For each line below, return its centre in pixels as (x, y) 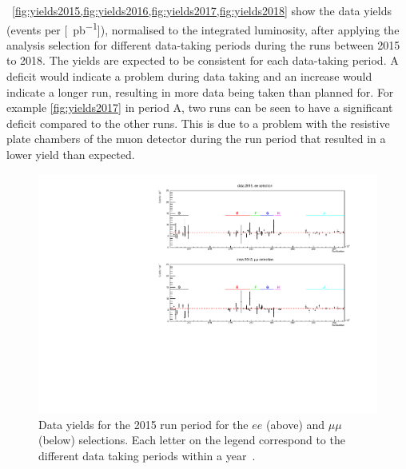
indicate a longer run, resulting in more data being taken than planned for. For (200, 91)
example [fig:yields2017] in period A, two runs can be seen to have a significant (200, 107)
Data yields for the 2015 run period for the (143, 424)
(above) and (295, 424)
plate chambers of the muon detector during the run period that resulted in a (196, 139)
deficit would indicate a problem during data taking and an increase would (189, 76)
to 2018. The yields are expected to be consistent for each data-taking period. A (203, 60)
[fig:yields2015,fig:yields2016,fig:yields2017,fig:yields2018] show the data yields (202, 10)
